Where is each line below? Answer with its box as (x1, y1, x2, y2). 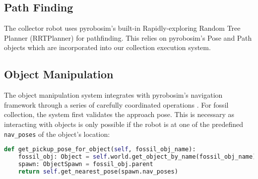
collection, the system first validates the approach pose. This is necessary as (4, 109, 234, 119)
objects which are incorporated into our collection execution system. (4, 42, 211, 53)
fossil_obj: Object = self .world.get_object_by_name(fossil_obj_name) (18, 153, 257, 161)
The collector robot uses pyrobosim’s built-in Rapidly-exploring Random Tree (4, 23, 241, 33)
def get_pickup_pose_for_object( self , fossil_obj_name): (4, 146, 196, 153)
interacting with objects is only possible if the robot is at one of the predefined (4, 119, 243, 129)
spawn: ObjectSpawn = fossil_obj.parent (18, 160, 153, 168)
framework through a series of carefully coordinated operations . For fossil (4, 99, 229, 110)
